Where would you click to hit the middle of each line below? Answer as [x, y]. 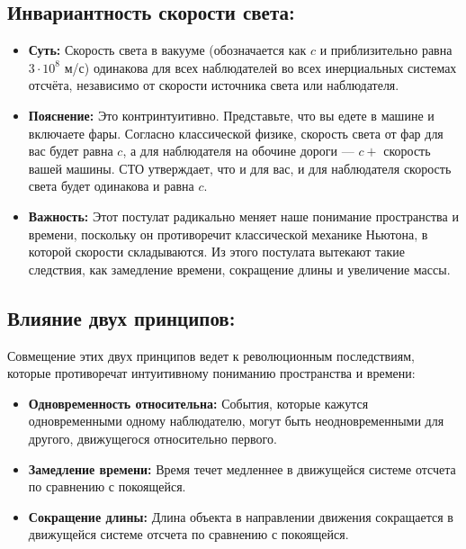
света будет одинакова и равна [111, 186]
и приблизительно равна [386, 50]
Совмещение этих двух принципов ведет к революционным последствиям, [211, 355]
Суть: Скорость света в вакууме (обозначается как [167, 50]
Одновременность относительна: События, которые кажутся [198, 403]
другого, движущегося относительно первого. [152, 438]
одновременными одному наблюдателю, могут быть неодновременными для [236, 421]
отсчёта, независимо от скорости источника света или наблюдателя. [214, 85]
